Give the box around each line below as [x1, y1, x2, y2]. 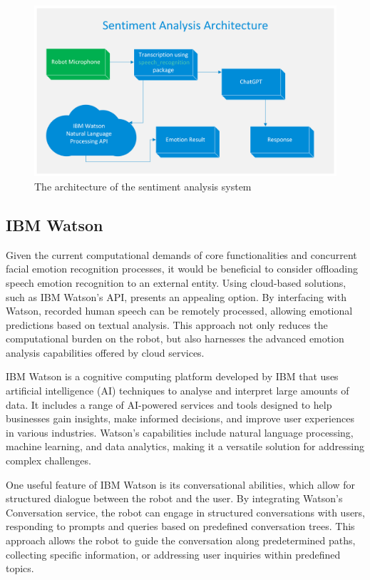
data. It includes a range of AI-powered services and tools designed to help [6, 397, 332, 412]
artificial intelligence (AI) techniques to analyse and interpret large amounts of [6, 383, 349, 398]
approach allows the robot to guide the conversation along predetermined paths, [6, 533, 356, 547]
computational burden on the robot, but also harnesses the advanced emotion [6, 331, 344, 346]
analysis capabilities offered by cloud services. [6, 345, 205, 360]
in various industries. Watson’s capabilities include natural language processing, [6, 424, 354, 439]
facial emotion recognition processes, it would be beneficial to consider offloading [6, 261, 358, 276]
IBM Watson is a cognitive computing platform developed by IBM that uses [6, 369, 339, 384]
